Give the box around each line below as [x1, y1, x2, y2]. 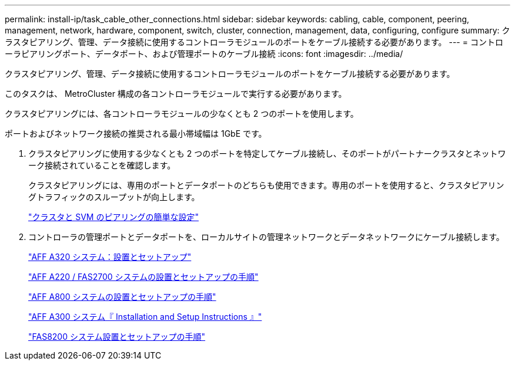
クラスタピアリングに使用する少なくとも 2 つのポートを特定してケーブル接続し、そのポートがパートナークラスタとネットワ [28, 148, 506, 158]
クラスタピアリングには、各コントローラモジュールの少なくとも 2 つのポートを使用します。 [5, 109, 359, 119]
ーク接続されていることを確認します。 [28, 160, 176, 170]
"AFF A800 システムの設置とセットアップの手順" [28, 292, 216, 302]
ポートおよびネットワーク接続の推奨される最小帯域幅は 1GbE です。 [5, 129, 267, 138]
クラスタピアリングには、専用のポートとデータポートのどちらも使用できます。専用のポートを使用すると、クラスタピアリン [28, 180, 504, 190]
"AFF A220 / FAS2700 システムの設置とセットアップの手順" [28, 272, 259, 282]
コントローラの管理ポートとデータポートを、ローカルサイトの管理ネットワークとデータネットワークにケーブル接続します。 [28, 232, 504, 242]
